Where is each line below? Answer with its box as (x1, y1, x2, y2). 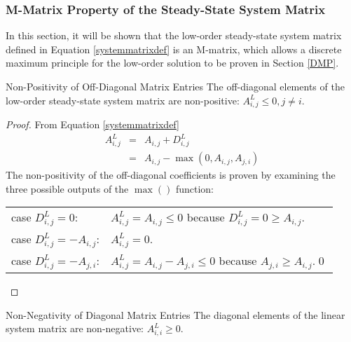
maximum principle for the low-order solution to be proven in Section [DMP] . (6, 55, 339, 70)
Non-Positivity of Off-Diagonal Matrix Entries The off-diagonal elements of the (6, 79, 345, 93)
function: (175, 181, 214, 196)
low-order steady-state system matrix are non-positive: (6, 93, 240, 107)
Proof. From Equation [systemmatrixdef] (6, 117, 179, 132)
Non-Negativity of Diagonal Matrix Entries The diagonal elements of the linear (6, 307, 345, 322)
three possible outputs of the (6, 181, 129, 196)
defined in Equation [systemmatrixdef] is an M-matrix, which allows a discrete (6, 41, 342, 56)
